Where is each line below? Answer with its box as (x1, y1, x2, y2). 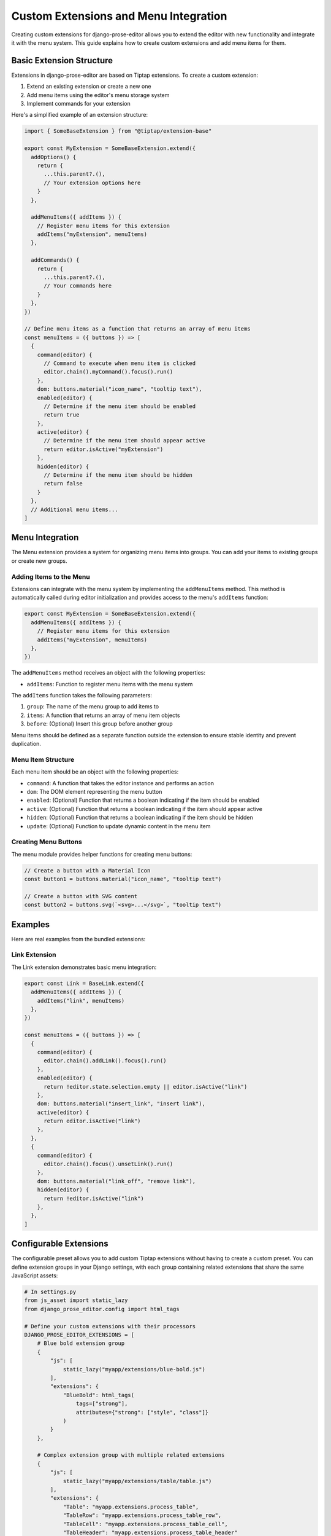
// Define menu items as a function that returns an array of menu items (24, 326, 251, 332)
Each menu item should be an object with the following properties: (11, 768, 179, 775)
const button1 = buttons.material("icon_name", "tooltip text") (24, 876, 222, 883)
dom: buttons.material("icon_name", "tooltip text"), (37, 386, 202, 393)
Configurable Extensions (11, 1239, 108, 1249)
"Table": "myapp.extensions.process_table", (63, 1503, 199, 1510)
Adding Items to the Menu (11, 572, 90, 581)
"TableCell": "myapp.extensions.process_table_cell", (63, 1521, 228, 1527)
